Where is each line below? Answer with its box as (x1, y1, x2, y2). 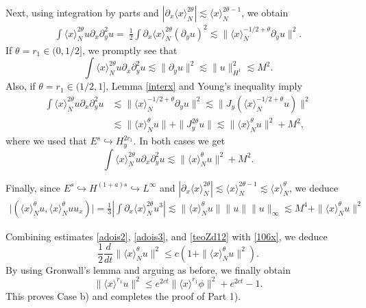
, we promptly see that (82, 42, 178, 57)
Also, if (5, 79, 36, 93)
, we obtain (241, 5, 289, 19)
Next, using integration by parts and (5, 5, 159, 19)
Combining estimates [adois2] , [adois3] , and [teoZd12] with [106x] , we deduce (5, 229, 328, 243)
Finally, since (5, 180, 61, 194)
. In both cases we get (133, 133, 225, 148)
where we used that (5, 133, 87, 148)
